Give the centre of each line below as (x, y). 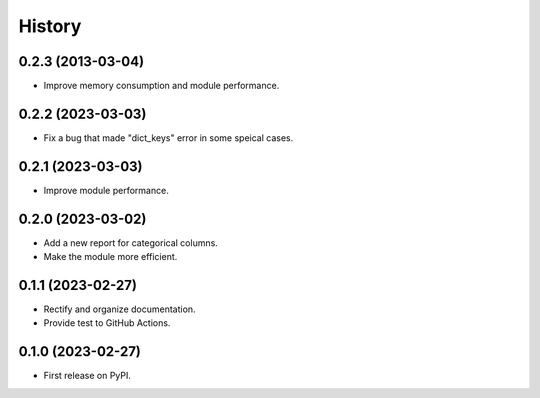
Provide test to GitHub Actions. (107, 323)
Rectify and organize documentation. (119, 309)
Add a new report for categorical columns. (131, 242)
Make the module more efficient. (110, 257)
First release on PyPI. (87, 376)
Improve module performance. (106, 190)
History (50, 26)
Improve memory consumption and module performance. (161, 86)
